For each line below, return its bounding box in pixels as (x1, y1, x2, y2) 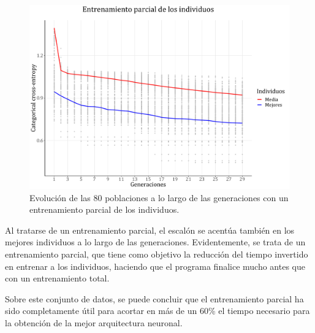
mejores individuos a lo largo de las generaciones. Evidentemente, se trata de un (5, 235, 306, 248)
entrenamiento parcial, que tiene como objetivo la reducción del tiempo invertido (5, 248, 308, 261)
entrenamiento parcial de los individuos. (29, 203, 180, 216)
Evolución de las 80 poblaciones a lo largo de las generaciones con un (29, 191, 289, 204)
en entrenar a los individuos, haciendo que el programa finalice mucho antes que (5, 259, 305, 272)
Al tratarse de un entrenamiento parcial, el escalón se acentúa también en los (5, 223, 295, 236)
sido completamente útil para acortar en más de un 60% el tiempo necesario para (5, 304, 310, 317)
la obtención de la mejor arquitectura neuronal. (5, 316, 183, 329)
